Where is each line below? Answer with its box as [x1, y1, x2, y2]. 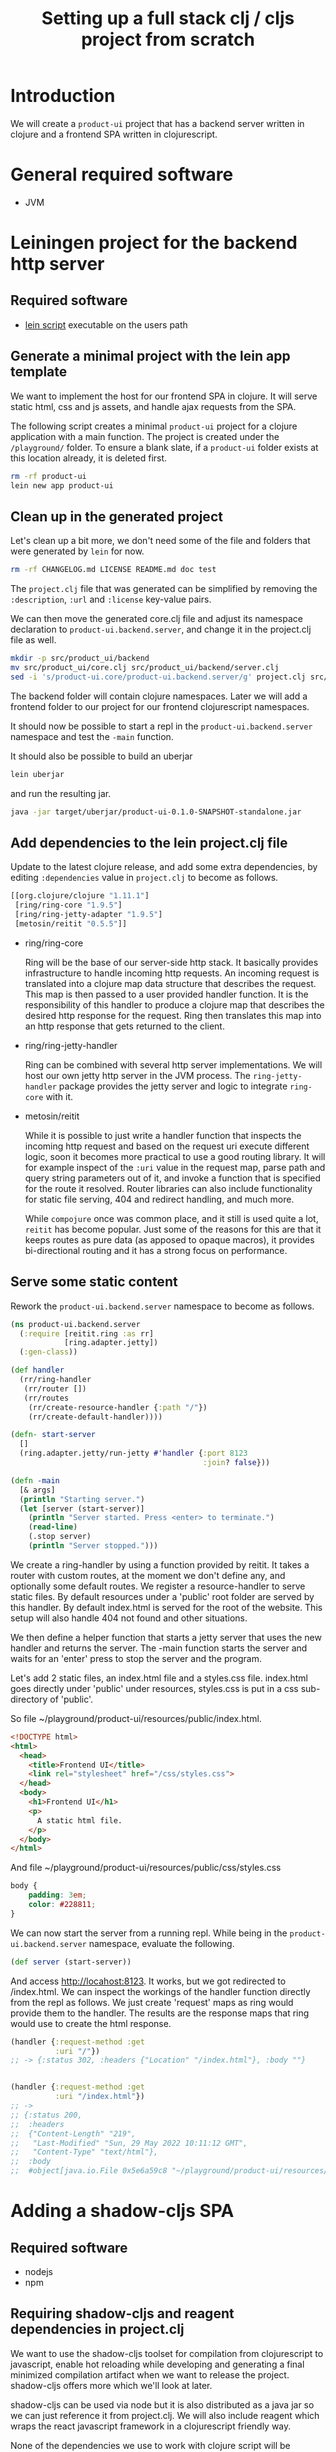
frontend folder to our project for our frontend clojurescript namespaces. [10, 700, 310, 712]
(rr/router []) [23, 1383, 87, 1394]
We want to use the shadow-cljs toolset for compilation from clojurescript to [10, 2347, 324, 2359]
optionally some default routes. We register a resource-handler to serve [10, 1580, 306, 1592]
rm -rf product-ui [10, 471, 87, 481]
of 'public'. [49, 1693, 94, 1705]
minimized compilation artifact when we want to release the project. [10, 2368, 290, 2381]
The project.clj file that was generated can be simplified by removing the [10, 583, 318, 595]
